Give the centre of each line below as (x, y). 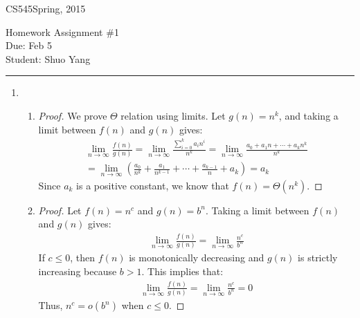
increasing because (78, 271)
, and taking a (308, 115)
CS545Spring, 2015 (46, 8)
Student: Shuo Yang (48, 58)
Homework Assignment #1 (62, 31)
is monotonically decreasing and (197, 258)
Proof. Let (60, 210)
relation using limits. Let (173, 115)
